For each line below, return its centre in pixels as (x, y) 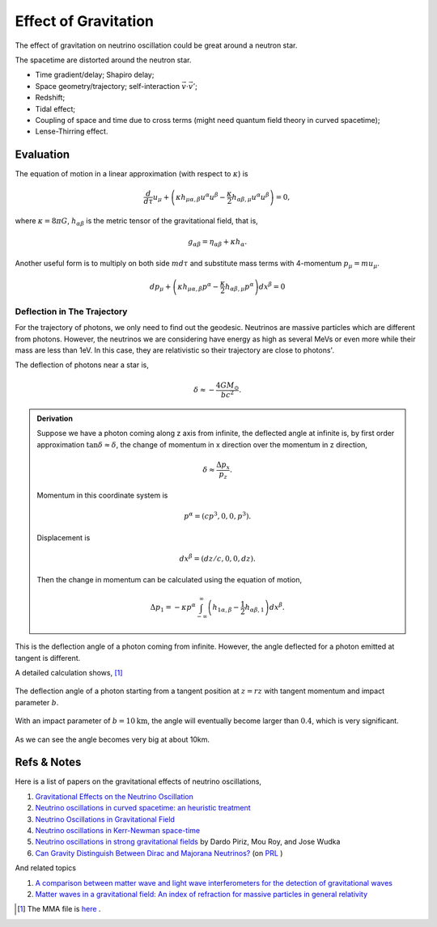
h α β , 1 (255, 608)
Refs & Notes (48, 762)
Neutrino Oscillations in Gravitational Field (105, 819)
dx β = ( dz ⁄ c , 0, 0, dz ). (218, 558)
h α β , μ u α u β (251, 197)
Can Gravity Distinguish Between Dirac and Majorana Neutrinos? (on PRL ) (159, 853)
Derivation (55, 418)
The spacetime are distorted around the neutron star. (103, 60)
